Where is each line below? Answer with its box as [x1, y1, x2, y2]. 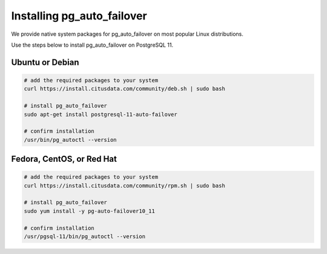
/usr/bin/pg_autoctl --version [24, 136, 117, 143]
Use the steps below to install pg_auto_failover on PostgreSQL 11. [11, 41, 174, 48]
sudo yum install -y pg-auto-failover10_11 [24, 207, 156, 215]
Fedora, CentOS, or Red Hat [11, 154, 117, 164]
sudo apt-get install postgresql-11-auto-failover [24, 111, 178, 118]
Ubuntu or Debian [11, 57, 79, 67]
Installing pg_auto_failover [11, 9, 148, 22]
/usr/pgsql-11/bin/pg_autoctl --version [24, 233, 145, 239]
